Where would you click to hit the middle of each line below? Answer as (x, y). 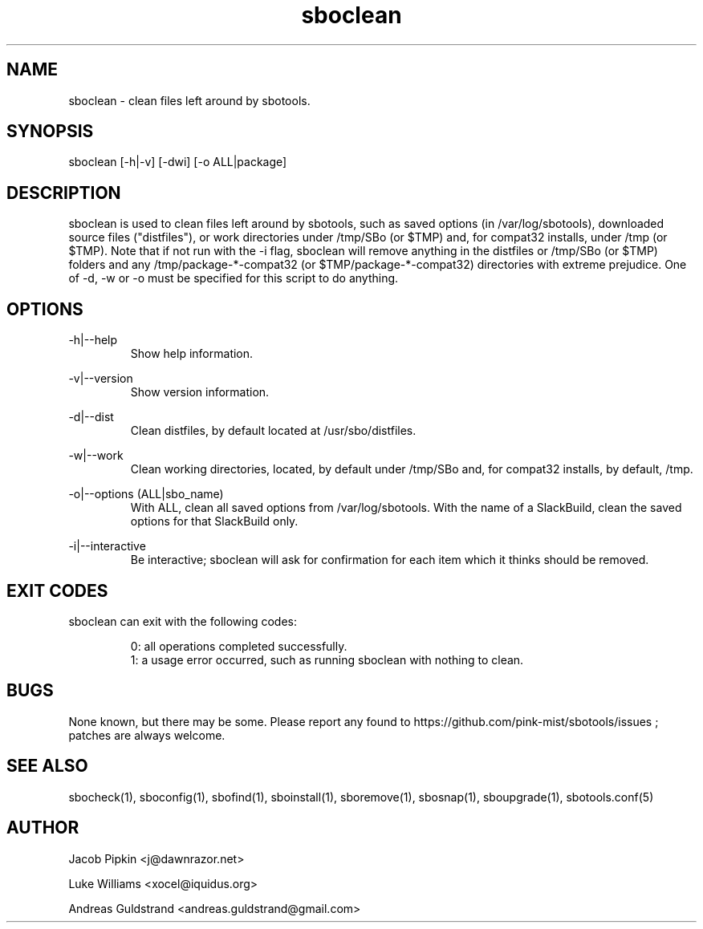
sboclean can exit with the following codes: (183, 621)
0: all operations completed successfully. (239, 646)
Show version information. (200, 392)
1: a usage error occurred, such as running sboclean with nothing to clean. (327, 659)
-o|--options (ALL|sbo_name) (146, 494)
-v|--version (101, 379)
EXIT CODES (57, 590)
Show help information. (192, 354)
